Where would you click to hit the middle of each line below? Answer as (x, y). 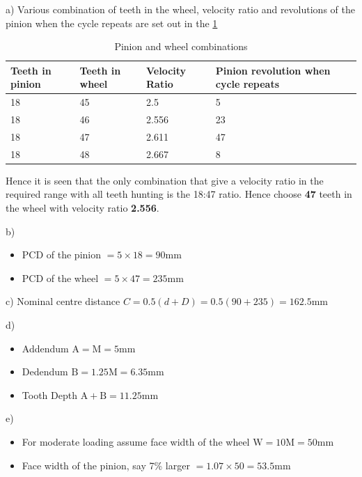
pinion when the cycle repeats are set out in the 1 (112, 23)
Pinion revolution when (273, 70)
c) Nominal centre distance (63, 301)
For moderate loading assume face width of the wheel (136, 441)
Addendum (45, 348)
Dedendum (45, 372)
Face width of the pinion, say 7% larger (106, 465)
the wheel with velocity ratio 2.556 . (82, 208)
